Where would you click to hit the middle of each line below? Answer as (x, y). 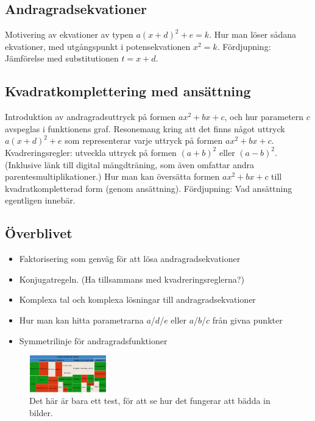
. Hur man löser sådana (253, 34)
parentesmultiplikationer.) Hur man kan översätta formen (112, 176)
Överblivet (39, 233)
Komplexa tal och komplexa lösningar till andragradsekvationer (137, 299)
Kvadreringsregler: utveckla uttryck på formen (91, 152)
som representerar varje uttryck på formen (144, 140)
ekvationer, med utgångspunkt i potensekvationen (98, 46)
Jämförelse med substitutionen (62, 58)
